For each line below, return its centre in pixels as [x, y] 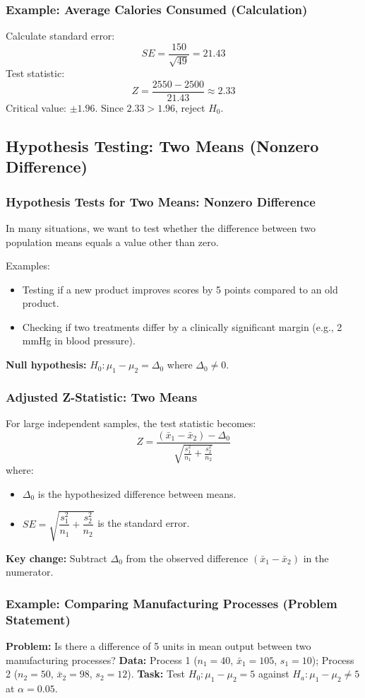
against [274, 674]
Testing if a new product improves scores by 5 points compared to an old [180, 289]
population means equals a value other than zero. [112, 242]
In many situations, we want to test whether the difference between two [161, 227]
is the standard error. [144, 523]
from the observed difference [187, 558]
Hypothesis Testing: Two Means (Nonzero [162, 145]
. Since [109, 107]
